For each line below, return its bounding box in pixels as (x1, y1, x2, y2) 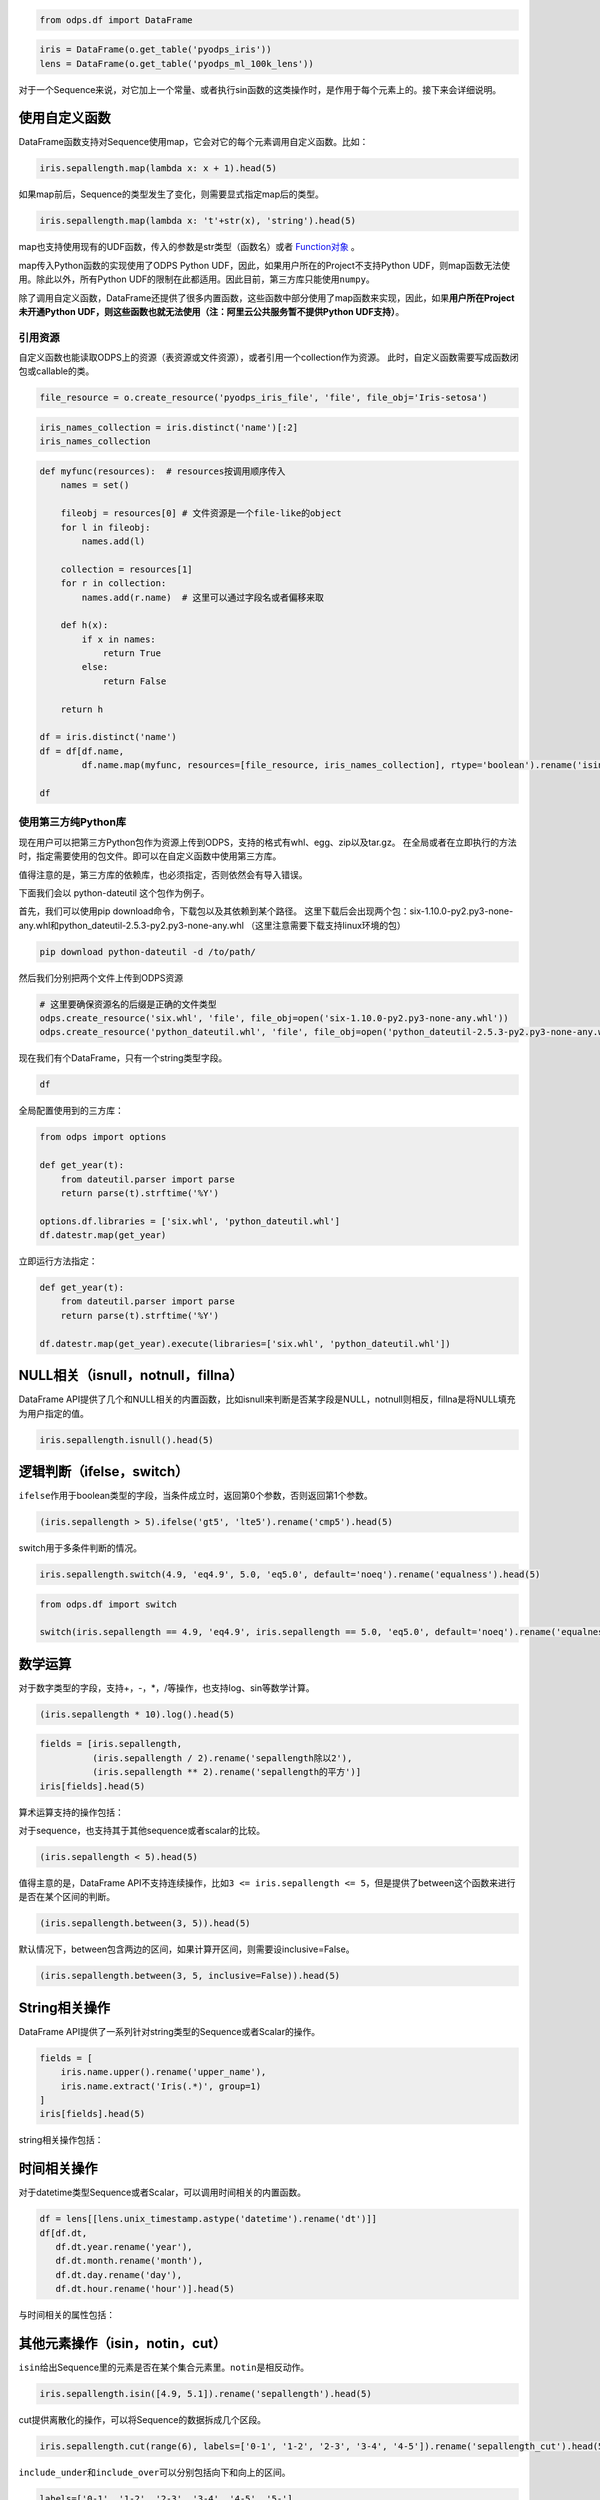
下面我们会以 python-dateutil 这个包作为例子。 (18, 886, 210, 899)
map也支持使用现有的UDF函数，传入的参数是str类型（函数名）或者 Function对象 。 (18, 241, 360, 253)
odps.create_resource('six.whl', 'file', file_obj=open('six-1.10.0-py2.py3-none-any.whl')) (39, 1013, 509, 1024)
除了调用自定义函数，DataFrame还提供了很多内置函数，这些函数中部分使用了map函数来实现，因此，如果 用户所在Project (18, 291, 515, 304)
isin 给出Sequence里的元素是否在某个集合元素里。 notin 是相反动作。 (18, 2361, 310, 2373)
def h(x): (60, 620, 109, 631)
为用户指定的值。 (18, 1407, 89, 1419)
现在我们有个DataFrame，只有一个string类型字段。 (18, 1052, 228, 1064)
